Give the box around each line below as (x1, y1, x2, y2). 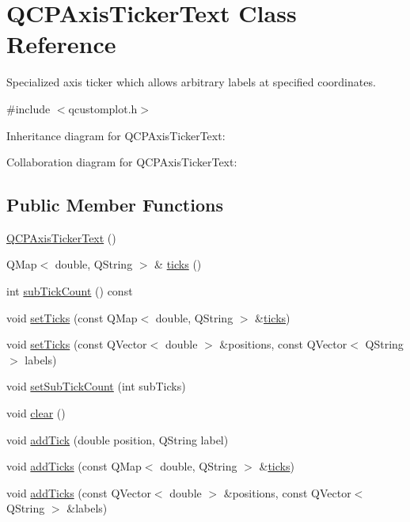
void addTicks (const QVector (6, 484, 151, 501)
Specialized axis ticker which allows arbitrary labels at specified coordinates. (6, 74, 376, 90)
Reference (6, 28, 116, 60)
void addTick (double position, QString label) (6, 431, 229, 448)
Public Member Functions (6, 192, 223, 217)
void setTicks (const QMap (6, 309, 138, 326)
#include (6, 100, 51, 116)
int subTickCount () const (6, 283, 133, 299)
